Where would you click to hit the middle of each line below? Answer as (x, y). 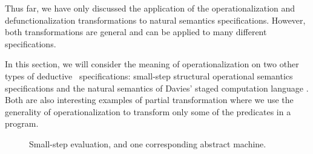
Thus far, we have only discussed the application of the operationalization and (150, 8)
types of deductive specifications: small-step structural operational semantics (149, 75)
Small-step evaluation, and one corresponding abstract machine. (148, 143)
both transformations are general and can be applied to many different (136, 32)
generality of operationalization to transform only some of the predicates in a (148, 111)
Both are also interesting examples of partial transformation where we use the (149, 100)
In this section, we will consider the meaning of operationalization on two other (152, 64)
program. (22, 123)
